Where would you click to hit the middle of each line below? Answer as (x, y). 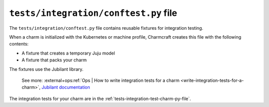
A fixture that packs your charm (54, 60)
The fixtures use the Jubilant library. (46, 69)
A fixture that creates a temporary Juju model (68, 53)
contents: (19, 44)
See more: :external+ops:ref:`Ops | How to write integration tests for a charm (101, 80)
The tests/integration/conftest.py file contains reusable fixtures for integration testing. (106, 28)
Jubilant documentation (66, 87)
